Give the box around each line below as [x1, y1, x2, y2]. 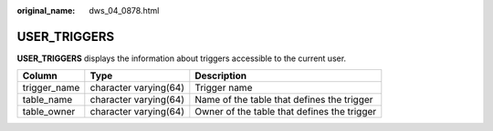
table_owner [22, 106, 76, 118]
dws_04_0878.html [89, 5, 160, 15]
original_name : [16, 5, 76, 15]
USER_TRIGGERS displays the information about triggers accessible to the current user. [16, 53, 347, 64]
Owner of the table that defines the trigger [194, 106, 377, 118]
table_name [22, 94, 73, 106]
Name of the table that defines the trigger [194, 94, 373, 106]
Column [22, 69, 58, 82]
